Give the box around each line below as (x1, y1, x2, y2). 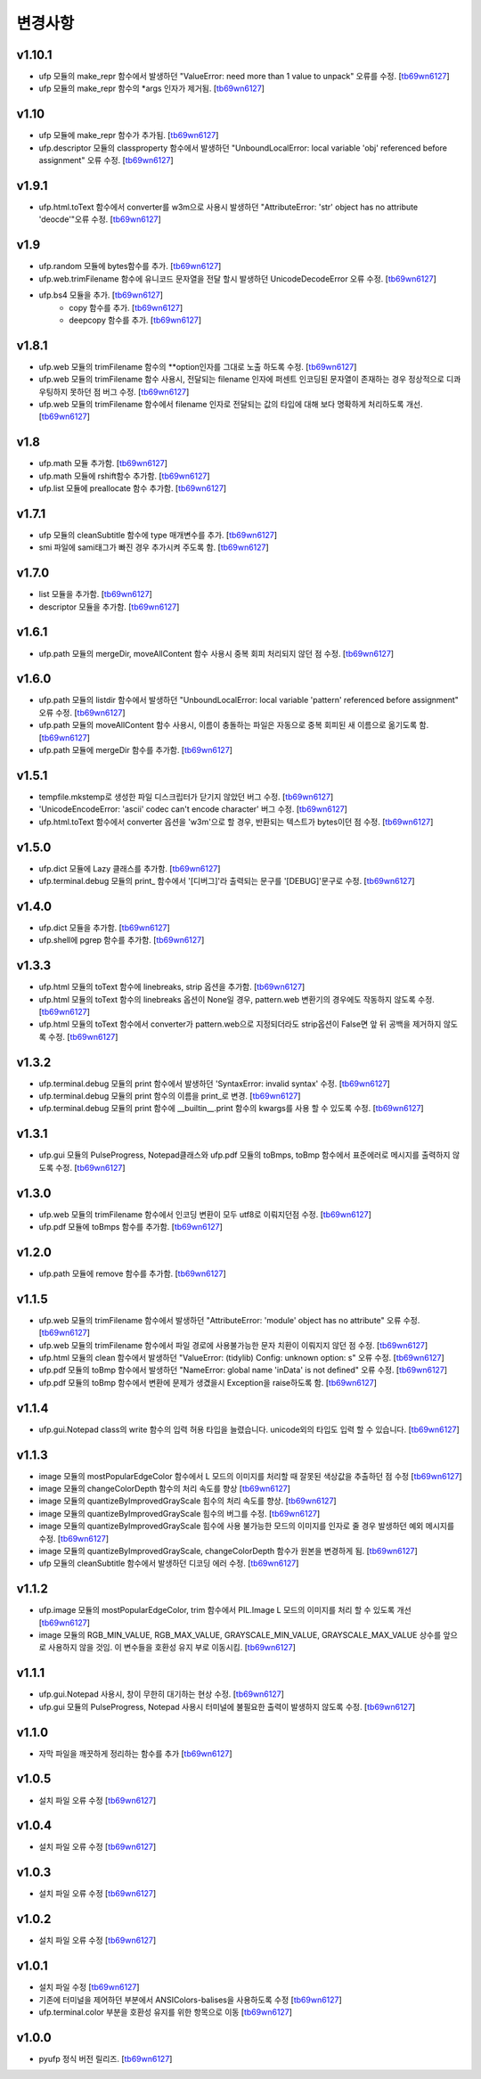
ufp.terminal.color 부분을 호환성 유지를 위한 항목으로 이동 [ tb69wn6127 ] (38, 2006, 293, 2018)
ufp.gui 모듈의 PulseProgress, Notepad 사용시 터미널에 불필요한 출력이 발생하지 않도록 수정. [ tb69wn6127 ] (38, 1701, 416, 1712)
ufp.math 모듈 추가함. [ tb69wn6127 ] (38, 458, 168, 469)
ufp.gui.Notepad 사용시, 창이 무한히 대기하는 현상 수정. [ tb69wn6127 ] (38, 1689, 285, 1699)
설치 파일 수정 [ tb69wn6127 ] (38, 1982, 140, 1993)
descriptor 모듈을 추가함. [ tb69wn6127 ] (38, 602, 180, 612)
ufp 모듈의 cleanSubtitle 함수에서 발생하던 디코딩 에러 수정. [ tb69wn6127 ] (38, 1558, 299, 1568)
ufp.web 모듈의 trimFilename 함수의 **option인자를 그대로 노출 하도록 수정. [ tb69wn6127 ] (38, 361, 357, 372)
